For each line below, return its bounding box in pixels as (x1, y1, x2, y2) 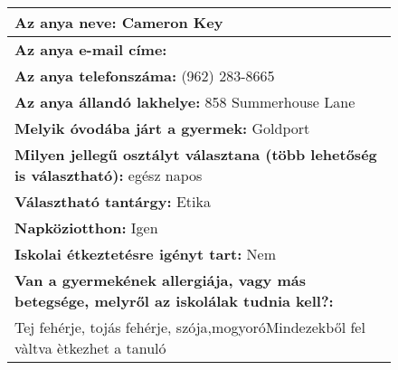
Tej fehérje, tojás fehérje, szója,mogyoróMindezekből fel (14, 317, 365, 337)
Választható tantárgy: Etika (14, 191, 211, 212)
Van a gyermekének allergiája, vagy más (14, 270, 306, 290)
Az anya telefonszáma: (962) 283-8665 (14, 65, 275, 86)
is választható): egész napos (14, 165, 203, 185)
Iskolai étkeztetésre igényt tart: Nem (14, 243, 277, 264)
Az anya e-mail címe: (14, 39, 167, 60)
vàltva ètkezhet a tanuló (14, 337, 166, 358)
